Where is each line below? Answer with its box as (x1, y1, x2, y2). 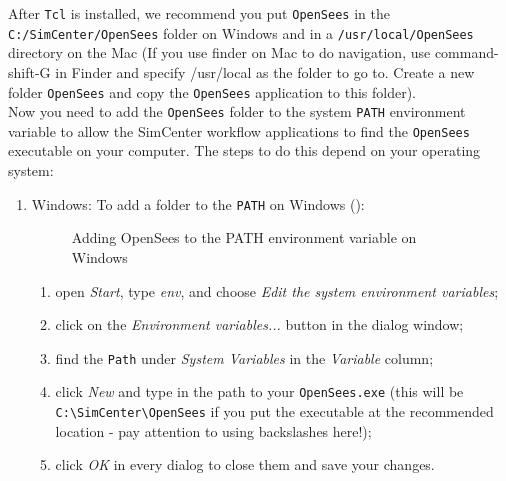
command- (434, 42, 499, 63)
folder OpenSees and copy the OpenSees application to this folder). (8, 81, 416, 102)
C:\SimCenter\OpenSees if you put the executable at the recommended (55, 401, 494, 421)
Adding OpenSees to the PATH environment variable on (71, 227, 417, 248)
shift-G (8, 61, 51, 82)
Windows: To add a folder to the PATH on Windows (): (31, 193, 365, 214)
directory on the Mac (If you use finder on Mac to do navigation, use (8, 42, 431, 63)
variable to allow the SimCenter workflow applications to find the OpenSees (8, 120, 470, 141)
